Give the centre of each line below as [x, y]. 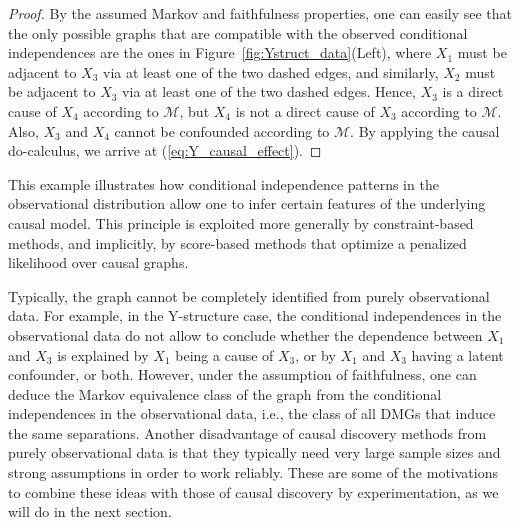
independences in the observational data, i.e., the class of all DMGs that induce [252, 413]
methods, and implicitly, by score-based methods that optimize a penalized [237, 242]
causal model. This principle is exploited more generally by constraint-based [241, 222]
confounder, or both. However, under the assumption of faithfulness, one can [242, 374]
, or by [315, 354]
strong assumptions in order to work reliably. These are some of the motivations [253, 472]
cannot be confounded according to [222, 130]
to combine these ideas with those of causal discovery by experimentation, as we [253, 491]
